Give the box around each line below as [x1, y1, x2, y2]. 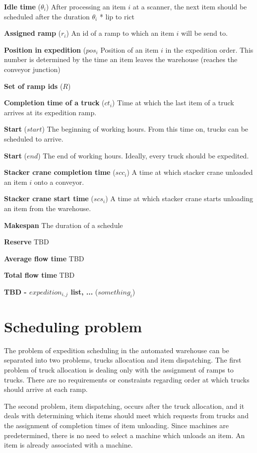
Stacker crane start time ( [4, 193, 94, 204]
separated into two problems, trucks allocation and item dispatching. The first [4, 355, 242, 365]
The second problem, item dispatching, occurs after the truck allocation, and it [4, 400, 245, 411]
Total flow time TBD [4, 270, 75, 280]
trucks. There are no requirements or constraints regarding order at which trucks [4, 374, 250, 384]
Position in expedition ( [4, 44, 86, 55]
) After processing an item [46, 1, 126, 11]
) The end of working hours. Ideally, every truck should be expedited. [38, 150, 249, 160]
